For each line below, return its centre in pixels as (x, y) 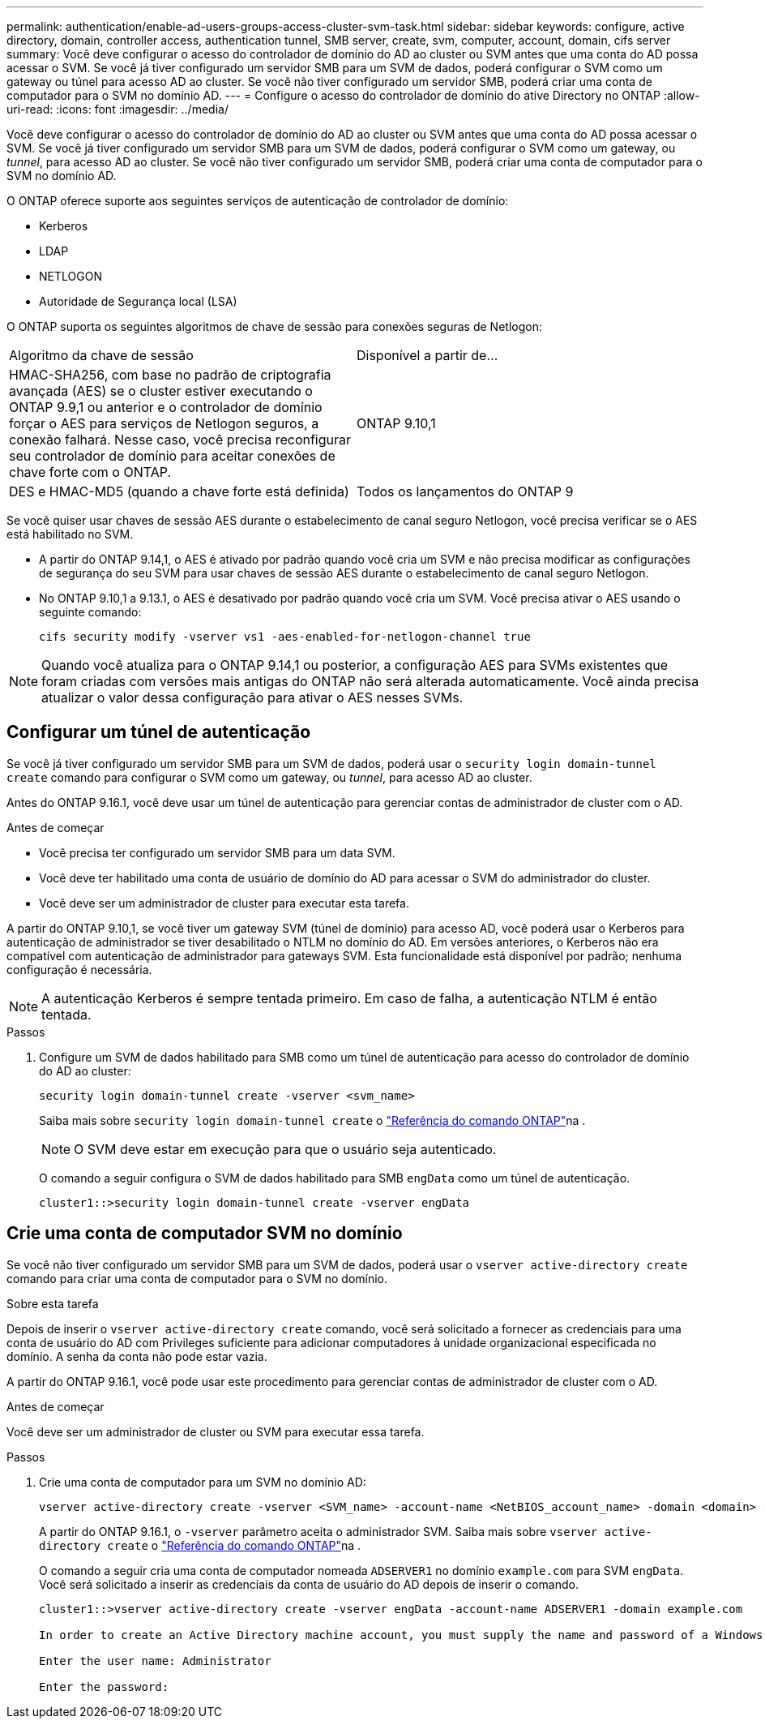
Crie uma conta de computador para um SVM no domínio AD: (203, 1482)
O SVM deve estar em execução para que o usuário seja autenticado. (285, 1149)
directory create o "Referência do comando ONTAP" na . (200, 1545)
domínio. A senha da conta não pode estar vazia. (137, 1356)
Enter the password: (104, 1686)
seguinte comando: (90, 612)
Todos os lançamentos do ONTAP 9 (465, 491)
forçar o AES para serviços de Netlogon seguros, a (164, 423)
